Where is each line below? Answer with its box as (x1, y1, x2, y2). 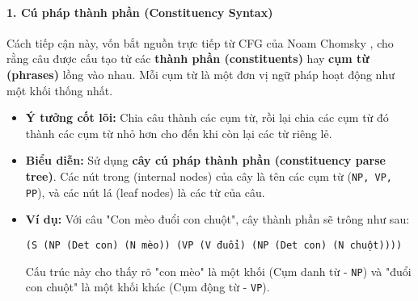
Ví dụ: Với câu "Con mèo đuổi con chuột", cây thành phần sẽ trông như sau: (25, 211, 410, 228)
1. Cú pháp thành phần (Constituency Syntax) (6, 3, 273, 20)
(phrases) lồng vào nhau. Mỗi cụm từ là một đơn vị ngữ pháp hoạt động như (6, 65, 395, 82)
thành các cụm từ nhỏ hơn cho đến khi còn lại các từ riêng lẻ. (25, 124, 332, 141)
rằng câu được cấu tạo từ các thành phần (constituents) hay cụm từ (6, 50, 369, 67)
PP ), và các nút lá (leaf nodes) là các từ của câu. (25, 183, 265, 200)
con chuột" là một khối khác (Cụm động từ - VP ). (25, 278, 270, 295)
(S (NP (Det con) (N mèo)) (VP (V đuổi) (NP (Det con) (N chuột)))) (25, 239, 403, 251)
